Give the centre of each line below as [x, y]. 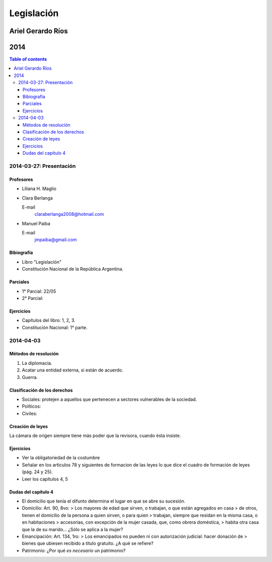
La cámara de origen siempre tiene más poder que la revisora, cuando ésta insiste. [95, 435]
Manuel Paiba [36, 223]
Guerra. [30, 377]
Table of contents [28, 59]
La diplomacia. [37, 363]
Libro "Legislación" [42, 262]
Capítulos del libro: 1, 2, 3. [49, 321]
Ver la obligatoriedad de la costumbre [61, 458]
